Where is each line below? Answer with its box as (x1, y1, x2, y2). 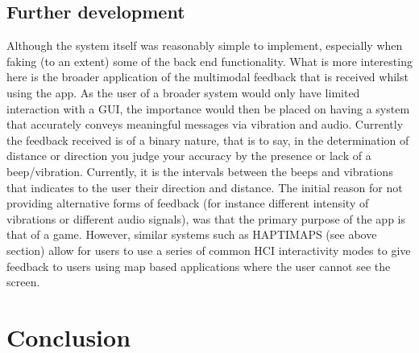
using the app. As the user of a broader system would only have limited (6, 84, 360, 101)
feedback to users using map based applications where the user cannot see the (6, 257, 391, 274)
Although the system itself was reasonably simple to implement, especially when (6, 37, 403, 54)
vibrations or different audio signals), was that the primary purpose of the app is (6, 210, 406, 227)
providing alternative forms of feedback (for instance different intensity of (6, 195, 369, 211)
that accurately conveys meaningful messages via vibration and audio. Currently (6, 116, 404, 133)
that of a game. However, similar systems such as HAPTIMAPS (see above (6, 226, 377, 243)
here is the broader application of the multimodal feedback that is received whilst (6, 68, 409, 85)
